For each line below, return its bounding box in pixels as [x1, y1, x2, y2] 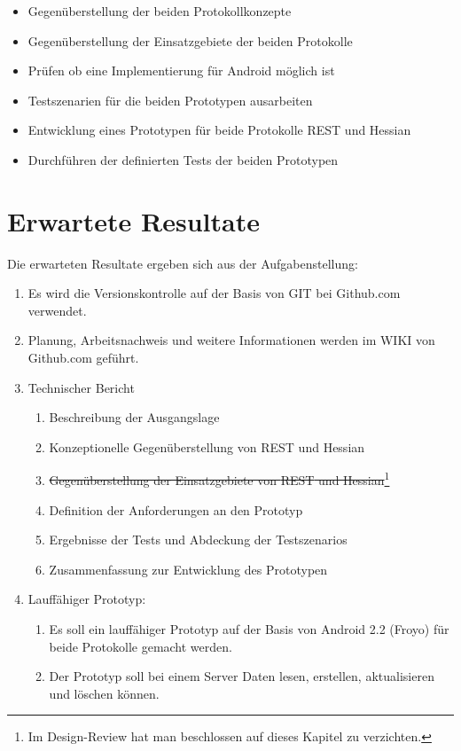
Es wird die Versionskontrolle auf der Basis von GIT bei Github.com [27, 284, 401, 302]
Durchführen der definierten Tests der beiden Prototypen [27, 150, 339, 168]
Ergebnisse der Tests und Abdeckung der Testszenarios [49, 530, 348, 549]
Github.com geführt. [27, 348, 139, 367]
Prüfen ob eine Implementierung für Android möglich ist [27, 61, 335, 80]
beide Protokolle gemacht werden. [49, 637, 232, 655]
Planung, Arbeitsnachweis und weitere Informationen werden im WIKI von [27, 331, 435, 349]
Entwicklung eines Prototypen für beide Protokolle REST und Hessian [27, 121, 411, 139]
